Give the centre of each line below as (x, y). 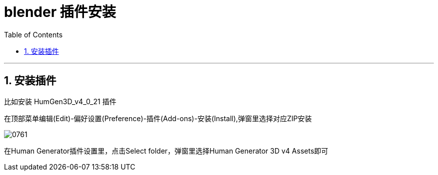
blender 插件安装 (60, 12)
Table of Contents (33, 34)
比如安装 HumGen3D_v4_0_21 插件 (60, 101)
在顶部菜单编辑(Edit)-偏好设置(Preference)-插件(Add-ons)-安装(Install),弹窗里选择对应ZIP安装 (158, 118)
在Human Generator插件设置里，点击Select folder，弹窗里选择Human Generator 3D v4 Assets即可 (166, 151)
